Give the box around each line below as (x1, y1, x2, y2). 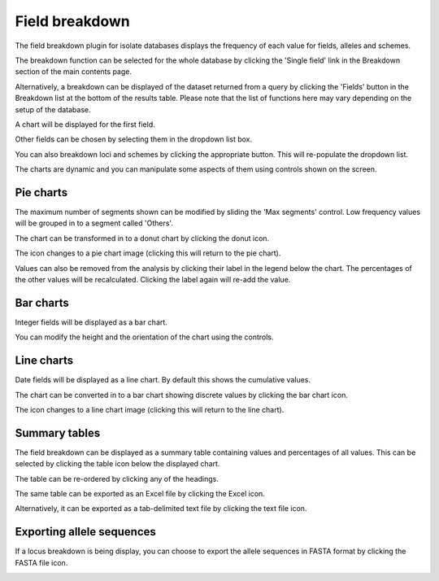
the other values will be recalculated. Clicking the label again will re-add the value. (15, 274, 291, 284)
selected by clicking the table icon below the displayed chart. (15, 459, 220, 469)
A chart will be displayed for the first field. (15, 119, 156, 129)
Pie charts (15, 186, 68, 199)
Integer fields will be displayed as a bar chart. (15, 317, 168, 327)
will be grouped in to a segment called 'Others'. (15, 218, 174, 228)
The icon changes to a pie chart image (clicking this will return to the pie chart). (15, 248, 281, 258)
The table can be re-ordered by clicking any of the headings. (15, 474, 219, 483)
